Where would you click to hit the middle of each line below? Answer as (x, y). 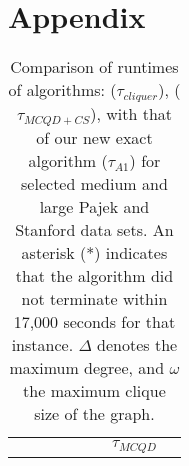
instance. (42, 344)
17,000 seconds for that (94, 321)
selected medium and (94, 183)
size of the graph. (94, 413)
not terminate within (94, 298)
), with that (131, 114)
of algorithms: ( (62, 90)
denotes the (137, 344)
